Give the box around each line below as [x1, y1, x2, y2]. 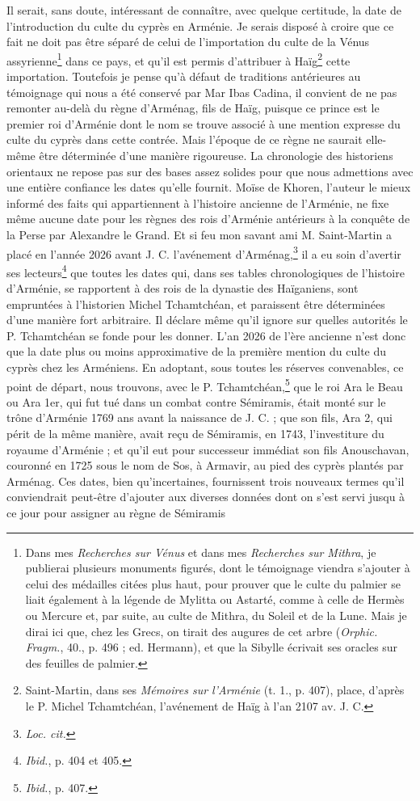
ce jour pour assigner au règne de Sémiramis [6, 504, 226, 521]
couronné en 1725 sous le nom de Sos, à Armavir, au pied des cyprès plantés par [6, 457, 404, 474]
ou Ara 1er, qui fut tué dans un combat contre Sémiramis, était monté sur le [6, 393, 386, 410]
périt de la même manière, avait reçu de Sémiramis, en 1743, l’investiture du [6, 425, 384, 442]
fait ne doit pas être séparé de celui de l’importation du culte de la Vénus [6, 33, 370, 50]
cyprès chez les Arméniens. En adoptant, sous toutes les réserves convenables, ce [6, 359, 404, 376]
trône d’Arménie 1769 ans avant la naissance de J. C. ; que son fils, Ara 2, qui [6, 409, 393, 426]
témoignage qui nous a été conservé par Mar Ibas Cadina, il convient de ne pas [6, 83, 397, 100]
